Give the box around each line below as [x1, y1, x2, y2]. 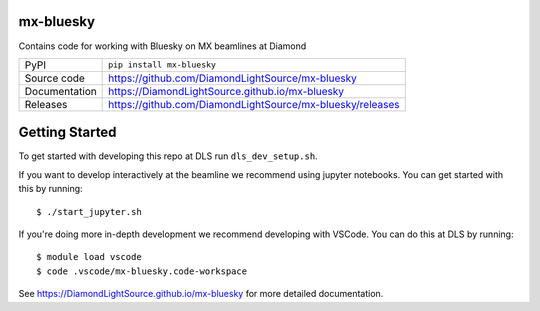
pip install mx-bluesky [108, 60, 217, 70]
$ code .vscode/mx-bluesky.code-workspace [36, 265, 248, 277]
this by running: [18, 183, 84, 195]
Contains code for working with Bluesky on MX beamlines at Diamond [18, 40, 307, 52]
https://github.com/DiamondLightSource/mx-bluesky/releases [108, 97, 400, 111]
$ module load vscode [36, 251, 142, 263]
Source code [24, 71, 85, 85]
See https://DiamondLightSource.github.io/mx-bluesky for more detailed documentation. [18, 288, 384, 300]
